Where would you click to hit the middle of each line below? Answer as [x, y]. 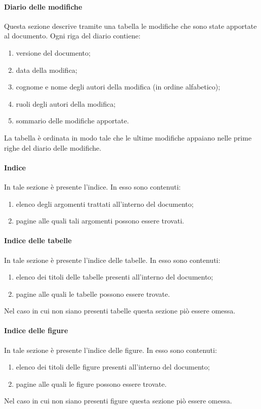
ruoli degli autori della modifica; [66, 103]
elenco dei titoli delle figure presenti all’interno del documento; [113, 367]
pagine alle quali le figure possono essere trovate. [91, 383]
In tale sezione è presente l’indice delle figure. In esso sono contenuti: [111, 350]
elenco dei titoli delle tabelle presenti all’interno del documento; [115, 277]
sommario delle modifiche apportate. [72, 121]
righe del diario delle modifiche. [53, 147]
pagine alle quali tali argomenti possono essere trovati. [100, 221]
